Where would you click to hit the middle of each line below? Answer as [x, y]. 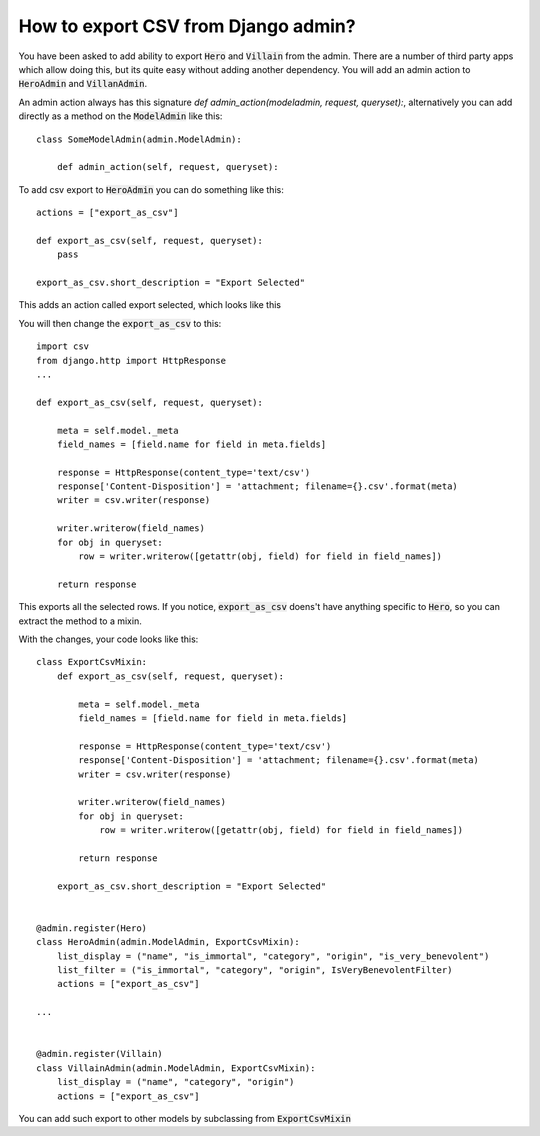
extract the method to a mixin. [80, 621]
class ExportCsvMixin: [92, 662]
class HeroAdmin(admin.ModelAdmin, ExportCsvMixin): [168, 942]
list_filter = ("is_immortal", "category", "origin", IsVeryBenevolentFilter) [254, 969]
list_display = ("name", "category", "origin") [175, 1082]
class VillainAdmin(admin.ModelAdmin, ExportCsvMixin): [176, 1068]
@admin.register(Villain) [100, 1054]
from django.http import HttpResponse [131, 360]
